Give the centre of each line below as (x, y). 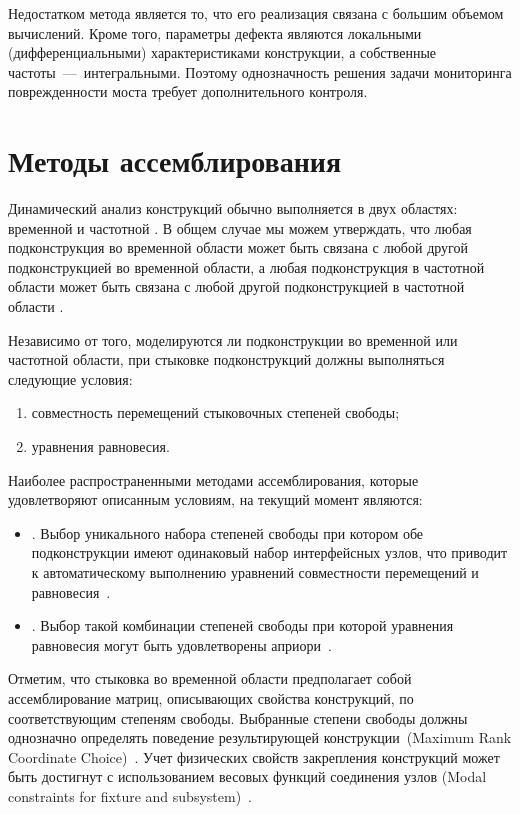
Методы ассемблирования (175, 160)
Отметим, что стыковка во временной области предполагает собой (210, 678)
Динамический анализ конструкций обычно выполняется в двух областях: (233, 208)
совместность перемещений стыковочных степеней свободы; (215, 412)
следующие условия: (70, 378)
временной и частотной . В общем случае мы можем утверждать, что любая (240, 227)
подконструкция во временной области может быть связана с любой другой (238, 247)
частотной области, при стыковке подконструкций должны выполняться (226, 359)
